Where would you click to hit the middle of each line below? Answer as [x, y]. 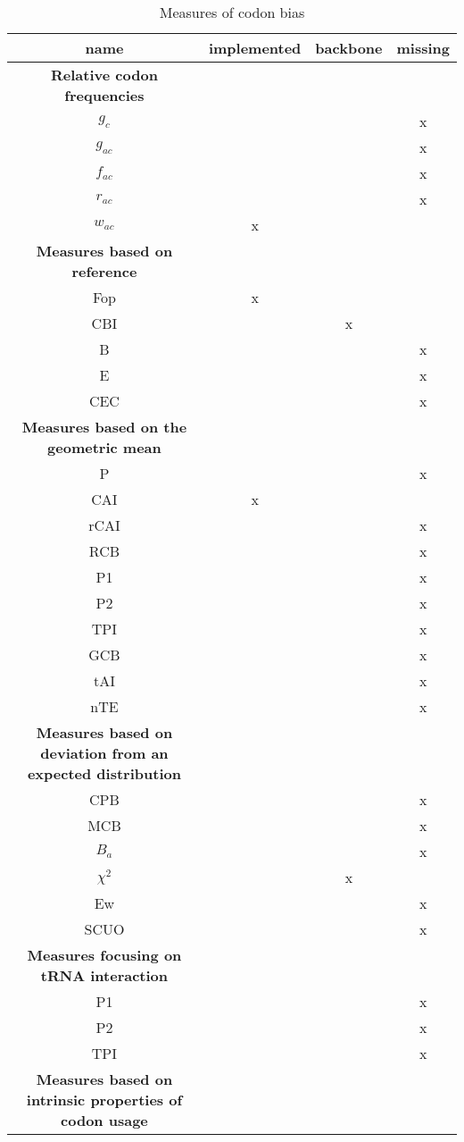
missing [423, 48]
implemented [255, 48]
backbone [349, 48]
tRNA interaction [104, 975]
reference [104, 271]
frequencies [104, 95]
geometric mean [104, 447]
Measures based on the [104, 427]
